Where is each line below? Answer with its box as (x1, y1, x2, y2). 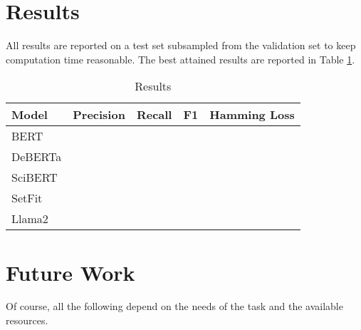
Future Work (6, 257, 135, 287)
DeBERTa (11, 148, 62, 165)
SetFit (11, 190, 43, 207)
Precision (73, 106, 125, 123)
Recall (136, 106, 172, 123)
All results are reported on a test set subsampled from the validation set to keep (6, 38, 356, 53)
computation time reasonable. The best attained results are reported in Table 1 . (6, 51, 355, 66)
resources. (6, 313, 48, 328)
